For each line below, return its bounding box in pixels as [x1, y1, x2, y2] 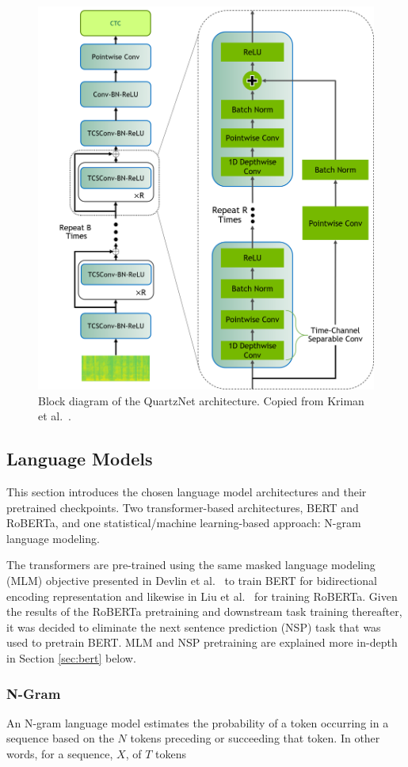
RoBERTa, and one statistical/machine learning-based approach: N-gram [6, 514, 361, 531]
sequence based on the [6, 730, 114, 746]
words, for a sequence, [6, 746, 113, 762]
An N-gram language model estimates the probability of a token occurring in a [6, 714, 389, 731]
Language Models [6, 446, 153, 471]
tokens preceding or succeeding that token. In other [130, 730, 380, 746]
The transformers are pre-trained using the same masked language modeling [6, 556, 376, 573]
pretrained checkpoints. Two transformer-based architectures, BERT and [6, 499, 359, 515]
